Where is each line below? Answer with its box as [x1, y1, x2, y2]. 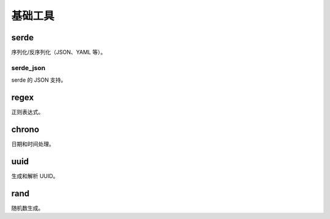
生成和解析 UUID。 [11, 172, 59, 179]
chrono [11, 124, 40, 134]
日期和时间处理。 [11, 140, 54, 148]
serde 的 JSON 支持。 [11, 76, 67, 84]
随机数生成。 [11, 204, 44, 212]
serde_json [11, 63, 46, 72]
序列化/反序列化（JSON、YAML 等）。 [11, 49, 106, 56]
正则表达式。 [11, 109, 44, 116]
